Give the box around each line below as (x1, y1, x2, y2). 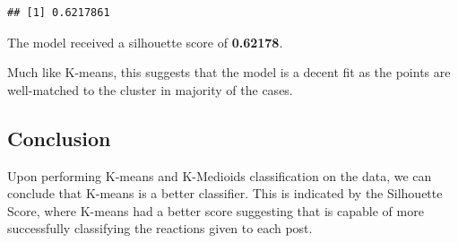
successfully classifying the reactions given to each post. (7, 219, 313, 238)
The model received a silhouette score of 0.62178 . (7, 32, 283, 51)
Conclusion (7, 124, 111, 152)
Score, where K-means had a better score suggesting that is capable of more (7, 201, 424, 220)
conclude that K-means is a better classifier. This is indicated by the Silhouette (7, 184, 443, 203)
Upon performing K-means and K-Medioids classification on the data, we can (7, 166, 432, 185)
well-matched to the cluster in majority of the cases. (7, 80, 293, 99)
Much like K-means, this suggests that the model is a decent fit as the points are (7, 63, 451, 82)
